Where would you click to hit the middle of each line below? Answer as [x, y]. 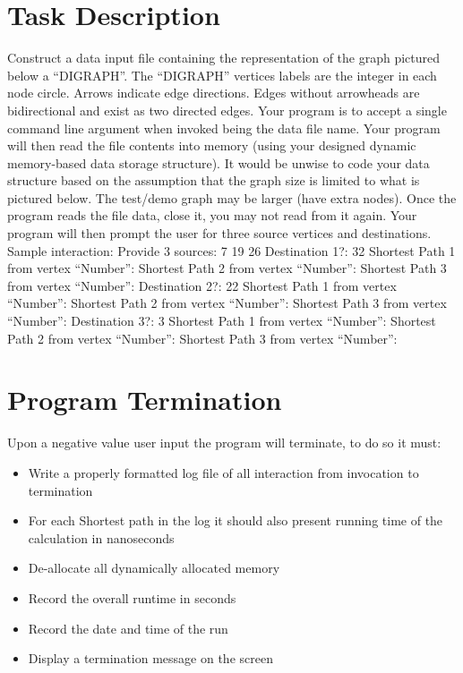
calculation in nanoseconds [101, 537]
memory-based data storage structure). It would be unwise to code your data [219, 162]
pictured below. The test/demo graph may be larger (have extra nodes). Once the [232, 197]
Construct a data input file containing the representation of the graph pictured [224, 58]
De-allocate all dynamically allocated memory [154, 568]
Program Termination [145, 400]
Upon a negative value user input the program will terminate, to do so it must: [224, 443]
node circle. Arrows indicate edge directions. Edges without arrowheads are [214, 93]
